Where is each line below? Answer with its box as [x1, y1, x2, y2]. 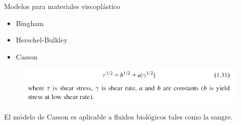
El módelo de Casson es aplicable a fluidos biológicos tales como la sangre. [4, 111, 233, 121]
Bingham [16, 17, 44, 28]
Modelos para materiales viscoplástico [4, 1, 120, 11]
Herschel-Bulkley [16, 34, 68, 45]
